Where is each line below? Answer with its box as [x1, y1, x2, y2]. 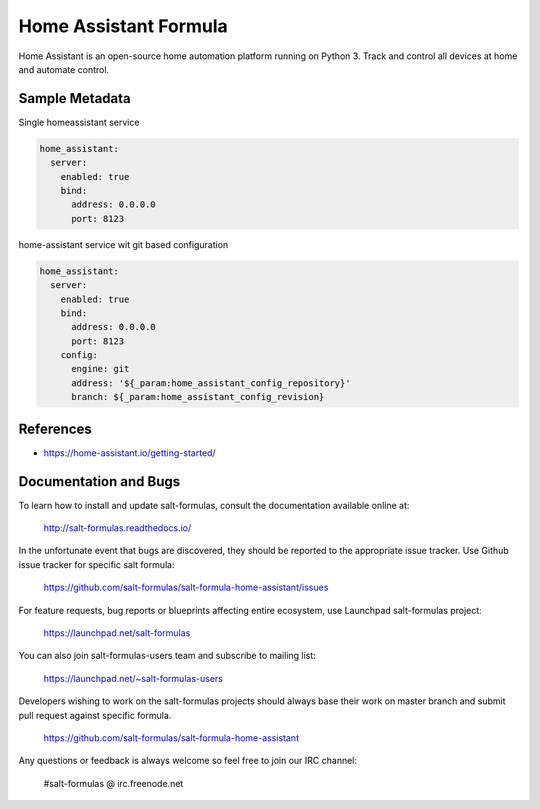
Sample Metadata [18, 90, 131, 107]
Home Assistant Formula [18, 15, 229, 37]
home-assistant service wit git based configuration [18, 238, 229, 250]
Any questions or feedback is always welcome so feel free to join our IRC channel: [18, 755, 358, 767]
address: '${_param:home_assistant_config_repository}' [71, 377, 351, 389]
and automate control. [18, 63, 110, 75]
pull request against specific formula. [18, 709, 172, 721]
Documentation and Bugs [18, 473, 180, 490]
